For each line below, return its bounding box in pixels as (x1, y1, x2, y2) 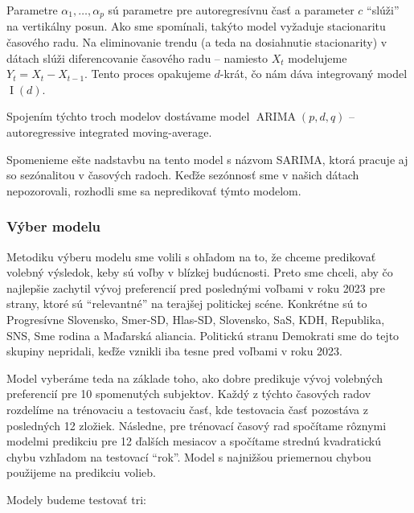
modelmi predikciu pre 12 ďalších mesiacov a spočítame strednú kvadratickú (6, 433, 381, 449)
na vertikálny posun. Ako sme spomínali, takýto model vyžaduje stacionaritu (6, 18, 386, 35)
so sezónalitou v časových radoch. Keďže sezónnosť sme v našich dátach (6, 166, 359, 183)
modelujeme (288, 49, 347, 66)
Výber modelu (6, 216, 101, 236)
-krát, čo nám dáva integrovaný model (219, 65, 408, 82)
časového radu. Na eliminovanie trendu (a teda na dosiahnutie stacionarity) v (6, 34, 387, 51)
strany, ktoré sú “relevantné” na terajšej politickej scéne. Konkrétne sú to (6, 295, 367, 312)
